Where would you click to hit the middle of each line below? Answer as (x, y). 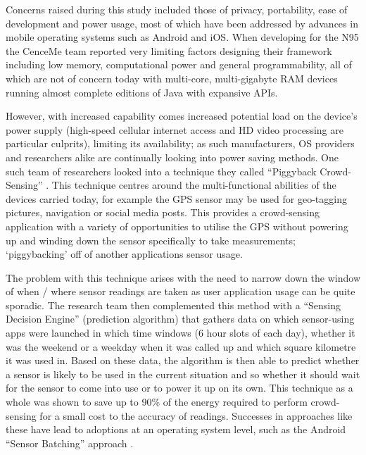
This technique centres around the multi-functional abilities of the (194, 185)
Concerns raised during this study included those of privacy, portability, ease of (177, 9)
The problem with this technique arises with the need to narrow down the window (183, 277)
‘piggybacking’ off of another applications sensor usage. (124, 254)
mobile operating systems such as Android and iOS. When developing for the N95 (182, 37)
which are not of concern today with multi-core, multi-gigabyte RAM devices (172, 78)
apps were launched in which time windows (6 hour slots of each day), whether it (181, 333)
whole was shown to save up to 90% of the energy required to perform (157, 402)
